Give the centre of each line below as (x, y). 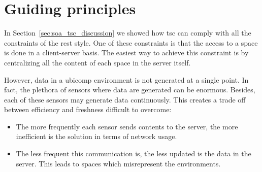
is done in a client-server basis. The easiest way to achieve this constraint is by (126, 53)
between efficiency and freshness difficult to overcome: (88, 109)
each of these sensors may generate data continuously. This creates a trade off (125, 99)
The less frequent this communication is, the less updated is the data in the (134, 153)
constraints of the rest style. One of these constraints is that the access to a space (131, 42)
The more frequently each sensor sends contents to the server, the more (127, 126)
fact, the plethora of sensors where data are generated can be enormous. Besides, (130, 90)
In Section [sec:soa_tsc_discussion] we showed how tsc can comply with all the (128, 33)
